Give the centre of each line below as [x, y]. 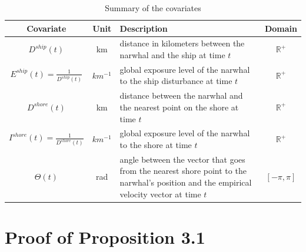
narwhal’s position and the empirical [186, 182]
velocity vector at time [160, 194]
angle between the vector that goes [182, 159]
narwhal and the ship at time [172, 55]
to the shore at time [156, 144]
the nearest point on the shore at [179, 107]
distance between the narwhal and [181, 95]
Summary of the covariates [153, 8]
